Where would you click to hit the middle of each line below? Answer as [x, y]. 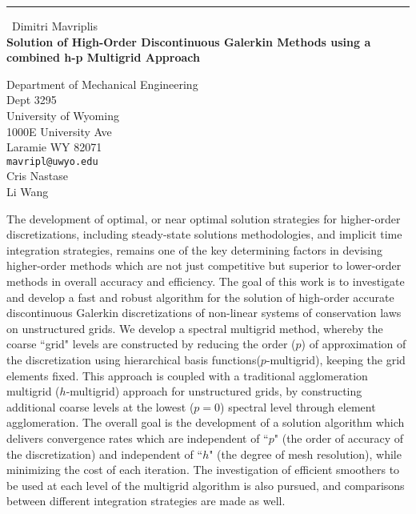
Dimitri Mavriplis [55, 26]
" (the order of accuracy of [339, 438]
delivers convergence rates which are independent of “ [138, 438]
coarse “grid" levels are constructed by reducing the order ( [151, 344]
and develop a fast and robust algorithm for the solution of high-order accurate [200, 297]
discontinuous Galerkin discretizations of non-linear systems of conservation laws [204, 313]
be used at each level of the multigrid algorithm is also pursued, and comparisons [206, 485]
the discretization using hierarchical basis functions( [134, 359]
